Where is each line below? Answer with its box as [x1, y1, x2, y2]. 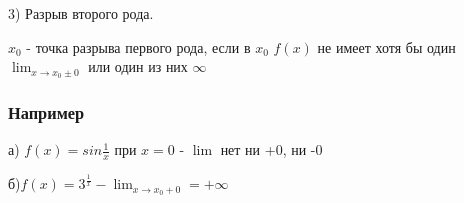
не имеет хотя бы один [317, 36, 456, 57]
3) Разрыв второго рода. [8, 3, 154, 23]
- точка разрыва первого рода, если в [26, 36, 251, 57]
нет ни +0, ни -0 [220, 139, 323, 160]
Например [8, 99, 85, 124]
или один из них [88, 56, 188, 77]
